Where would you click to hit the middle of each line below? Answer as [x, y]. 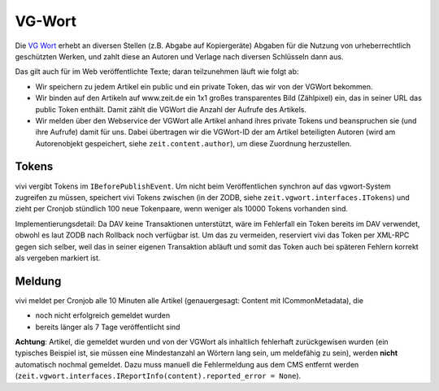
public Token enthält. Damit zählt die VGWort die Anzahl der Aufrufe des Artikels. [171, 109]
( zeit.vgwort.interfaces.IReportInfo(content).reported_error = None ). [158, 376]
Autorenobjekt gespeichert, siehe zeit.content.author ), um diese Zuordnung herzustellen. [193, 143]
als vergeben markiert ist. [58, 258]
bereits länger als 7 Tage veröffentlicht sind [108, 327]
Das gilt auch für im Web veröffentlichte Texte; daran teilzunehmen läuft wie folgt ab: [157, 72]
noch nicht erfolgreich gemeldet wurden [103, 315]
